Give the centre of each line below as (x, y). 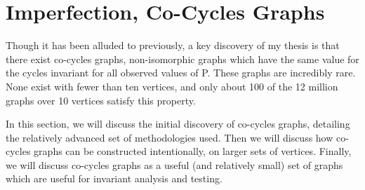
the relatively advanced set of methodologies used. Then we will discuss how (170, 137)
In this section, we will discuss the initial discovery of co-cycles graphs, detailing (178, 124)
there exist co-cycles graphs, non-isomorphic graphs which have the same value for (182, 59)
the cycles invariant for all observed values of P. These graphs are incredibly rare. (181, 73)
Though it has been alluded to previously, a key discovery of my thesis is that (173, 45)
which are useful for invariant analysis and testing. (114, 178)
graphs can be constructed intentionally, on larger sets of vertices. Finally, (193, 151)
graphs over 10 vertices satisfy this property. (101, 100)
